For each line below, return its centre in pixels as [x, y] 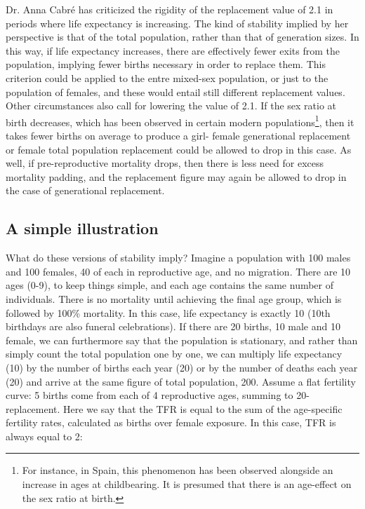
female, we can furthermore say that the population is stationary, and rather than [182, 340]
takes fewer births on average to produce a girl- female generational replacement [178, 135]
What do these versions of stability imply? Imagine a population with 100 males [178, 258]
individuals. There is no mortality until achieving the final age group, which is [174, 298]
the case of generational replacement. [85, 190]
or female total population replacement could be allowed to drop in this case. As [179, 149]
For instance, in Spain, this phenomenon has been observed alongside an [178, 470]
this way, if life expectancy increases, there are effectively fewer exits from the [173, 50]
